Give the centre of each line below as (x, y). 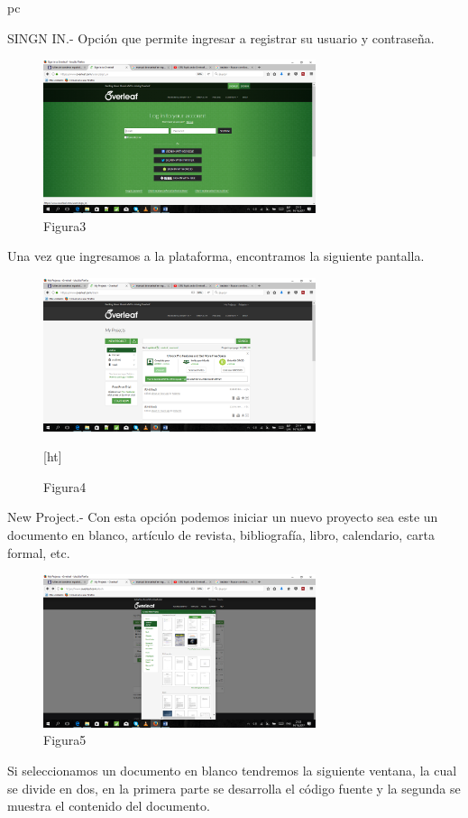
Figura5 (65, 740)
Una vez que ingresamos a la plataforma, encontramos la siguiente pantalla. (216, 256)
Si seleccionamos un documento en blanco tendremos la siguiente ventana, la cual (232, 771)
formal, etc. (39, 552)
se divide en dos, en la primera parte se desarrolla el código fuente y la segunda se (234, 788)
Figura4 (65, 486)
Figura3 (65, 225)
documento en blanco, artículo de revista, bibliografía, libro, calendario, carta (221, 534)
